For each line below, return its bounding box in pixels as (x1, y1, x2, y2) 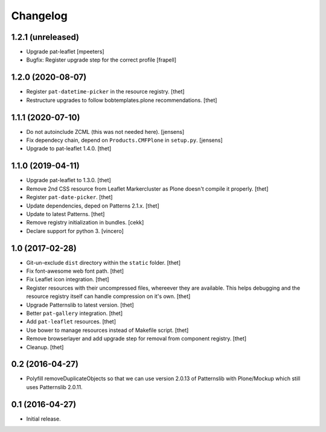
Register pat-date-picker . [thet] (26, 194, 113, 201)
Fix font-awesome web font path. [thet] (26, 267, 124, 275)
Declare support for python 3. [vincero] (26, 227, 124, 235)
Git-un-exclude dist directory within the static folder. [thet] (26, 259, 181, 266)
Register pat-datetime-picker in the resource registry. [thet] (26, 88, 185, 95)
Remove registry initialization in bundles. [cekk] (26, 219, 144, 226)
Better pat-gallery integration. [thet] (26, 310, 123, 317)
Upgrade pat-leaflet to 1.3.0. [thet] (26, 177, 111, 184)
